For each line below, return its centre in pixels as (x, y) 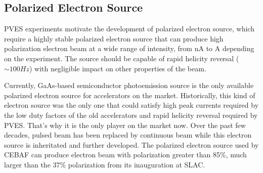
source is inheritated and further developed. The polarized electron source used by (131, 144)
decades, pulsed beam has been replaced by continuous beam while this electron (128, 135)
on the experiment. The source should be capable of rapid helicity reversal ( (122, 58)
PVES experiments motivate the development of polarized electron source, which (129, 29)
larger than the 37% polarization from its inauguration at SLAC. (105, 164)
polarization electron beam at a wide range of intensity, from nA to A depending (129, 48)
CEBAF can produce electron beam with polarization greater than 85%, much (125, 155)
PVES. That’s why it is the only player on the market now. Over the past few (125, 125)
